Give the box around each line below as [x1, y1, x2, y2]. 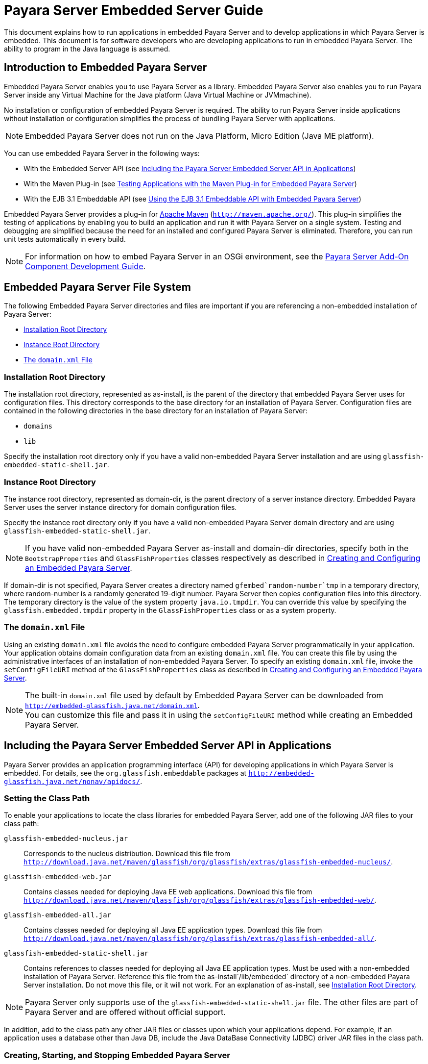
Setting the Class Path [4, 793, 90, 803]
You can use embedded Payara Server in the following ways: [4, 149, 200, 157]
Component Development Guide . [25, 261, 146, 271]
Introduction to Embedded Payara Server [4, 61, 207, 74]
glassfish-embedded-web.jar [4, 873, 112, 881]
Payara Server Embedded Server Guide [4, 2, 263, 19]
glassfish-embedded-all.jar [4, 911, 112, 919]
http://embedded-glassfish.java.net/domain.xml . [25, 700, 200, 710]
